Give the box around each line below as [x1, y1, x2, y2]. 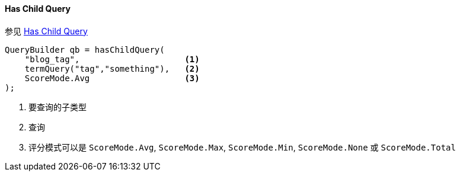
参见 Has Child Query [5, 25, 88, 36]
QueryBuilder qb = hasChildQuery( [5, 44, 165, 55]
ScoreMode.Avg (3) [24, 73, 200, 83]
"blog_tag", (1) [24, 54, 200, 64]
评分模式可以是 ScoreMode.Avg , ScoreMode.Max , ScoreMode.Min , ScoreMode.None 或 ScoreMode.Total [28, 142, 456, 152]
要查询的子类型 [28, 101, 87, 112]
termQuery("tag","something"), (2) [24, 63, 200, 73]
